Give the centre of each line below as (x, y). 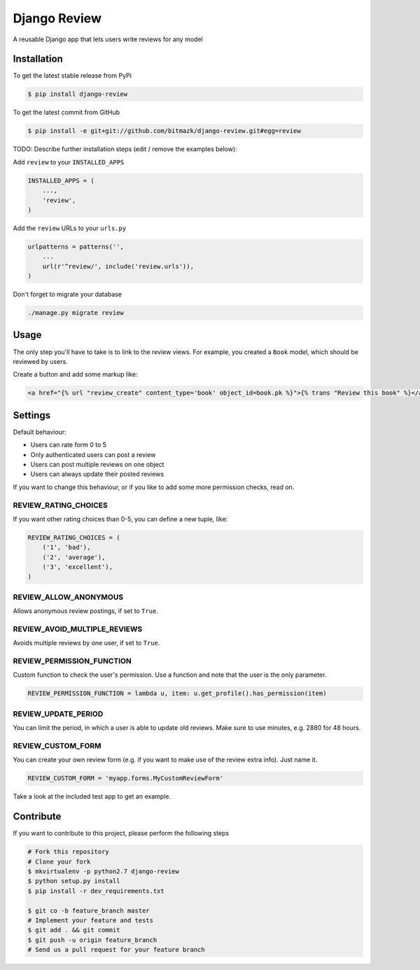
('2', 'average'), (74, 557)
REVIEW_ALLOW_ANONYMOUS (68, 597)
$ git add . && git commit (74, 930)
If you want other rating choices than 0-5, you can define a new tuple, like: (120, 519)
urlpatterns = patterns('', (76, 246)
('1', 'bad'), (66, 547)
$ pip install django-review (78, 94)
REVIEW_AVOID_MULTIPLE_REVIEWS (78, 628)
